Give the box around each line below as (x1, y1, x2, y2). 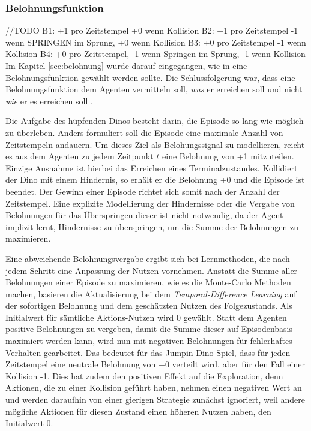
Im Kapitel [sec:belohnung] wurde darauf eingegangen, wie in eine (5, 59, 247, 71)
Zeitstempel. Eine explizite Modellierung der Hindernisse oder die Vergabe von (5, 197, 295, 209)
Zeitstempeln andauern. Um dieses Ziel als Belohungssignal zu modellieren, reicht (5, 138, 305, 150)
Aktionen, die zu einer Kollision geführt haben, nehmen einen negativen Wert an (5, 381, 302, 394)
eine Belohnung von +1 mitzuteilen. (162, 150, 294, 162)
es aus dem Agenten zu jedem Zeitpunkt (5, 150, 154, 162)
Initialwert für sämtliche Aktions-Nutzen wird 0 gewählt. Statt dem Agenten (5, 311, 287, 323)
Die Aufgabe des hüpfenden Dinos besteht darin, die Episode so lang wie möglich (5, 114, 304, 127)
